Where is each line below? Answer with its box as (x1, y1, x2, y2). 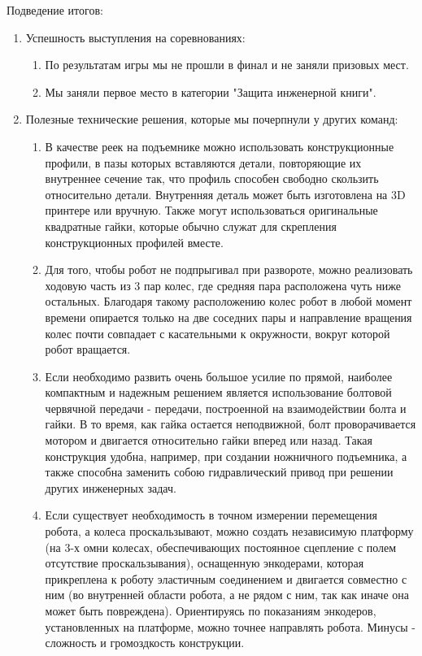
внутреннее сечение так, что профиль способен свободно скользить (45, 170, 379, 187)
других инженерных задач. (45, 479, 176, 496)
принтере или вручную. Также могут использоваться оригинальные (45, 202, 378, 219)
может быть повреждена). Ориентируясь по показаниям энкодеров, (45, 602, 376, 619)
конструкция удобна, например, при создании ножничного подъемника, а (45, 447, 407, 464)
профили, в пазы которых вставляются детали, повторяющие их (45, 154, 362, 171)
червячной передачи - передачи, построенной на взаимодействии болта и (45, 399, 407, 416)
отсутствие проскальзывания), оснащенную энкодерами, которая (45, 554, 364, 571)
